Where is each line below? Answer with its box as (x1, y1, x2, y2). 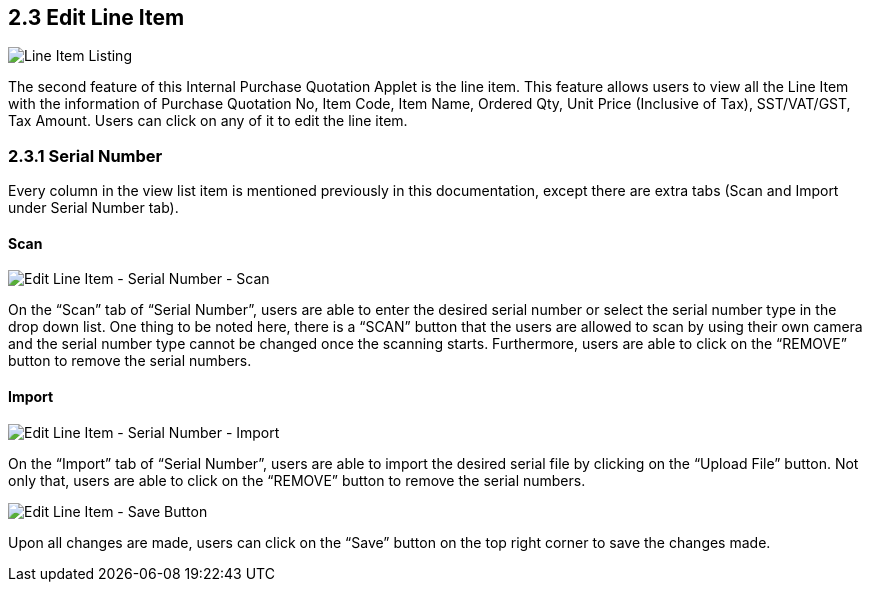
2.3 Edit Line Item (8, 5, 185, 30)
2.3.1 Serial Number (8, 145, 163, 166)
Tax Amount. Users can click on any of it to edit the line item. (8, 112, 408, 130)
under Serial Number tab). (8, 199, 179, 217)
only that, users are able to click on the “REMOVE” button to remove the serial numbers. (8, 471, 586, 489)
